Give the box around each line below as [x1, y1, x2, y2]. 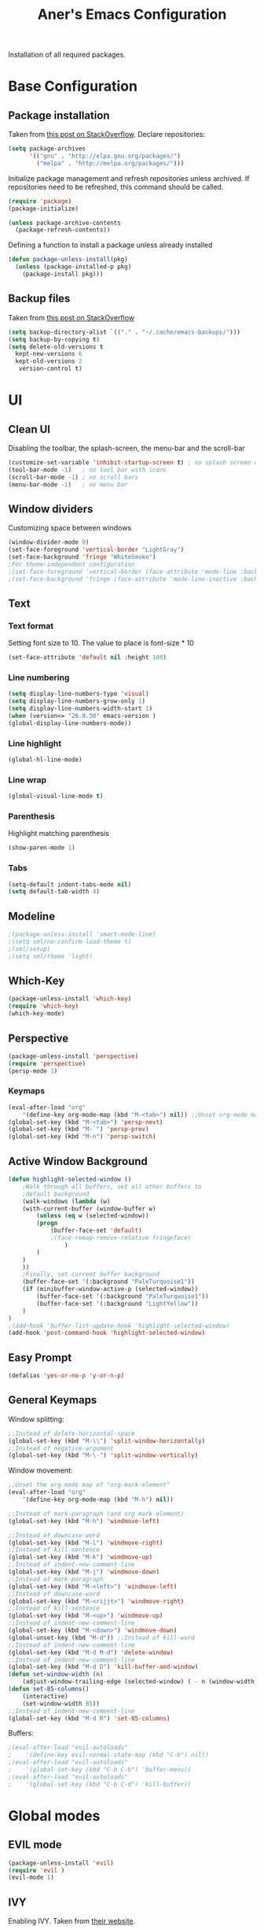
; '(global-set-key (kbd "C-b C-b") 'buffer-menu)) [8, 1765, 192, 1774]
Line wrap [8, 774, 47, 785]
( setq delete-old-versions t [8, 342, 104, 351]
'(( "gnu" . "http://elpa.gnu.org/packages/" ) [28, 152, 181, 161]
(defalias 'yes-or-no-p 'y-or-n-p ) [8, 1372, 125, 1380]
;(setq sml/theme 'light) [8, 952, 93, 960]
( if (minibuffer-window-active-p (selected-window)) [22, 1285, 199, 1293]
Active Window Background [8, 1155, 148, 1168]
